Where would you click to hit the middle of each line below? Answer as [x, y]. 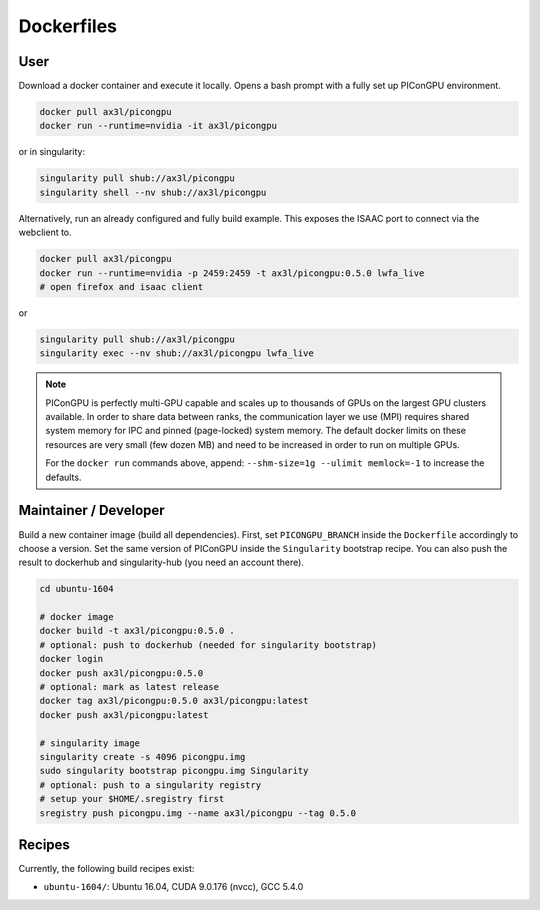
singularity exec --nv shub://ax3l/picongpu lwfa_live [176, 353]
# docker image [76, 617]
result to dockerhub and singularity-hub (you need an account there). [161, 562]
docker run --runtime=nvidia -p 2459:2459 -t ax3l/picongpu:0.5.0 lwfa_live [232, 273]
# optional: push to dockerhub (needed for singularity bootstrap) [208, 644]
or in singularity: [51, 152]
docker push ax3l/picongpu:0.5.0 [121, 673]
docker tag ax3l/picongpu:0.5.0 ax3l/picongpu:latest [174, 701]
